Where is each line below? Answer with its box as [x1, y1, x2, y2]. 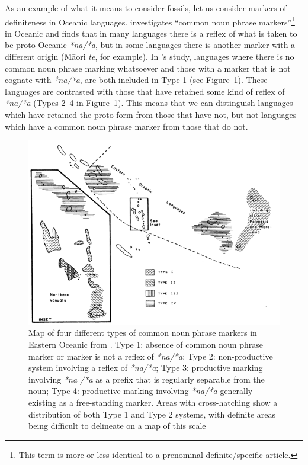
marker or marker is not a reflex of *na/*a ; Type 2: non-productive [28, 349, 273, 362]
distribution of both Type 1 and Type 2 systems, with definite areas [28, 408, 275, 420]
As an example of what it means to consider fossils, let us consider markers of [5, 2, 287, 14]
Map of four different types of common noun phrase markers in [28, 326, 257, 339]
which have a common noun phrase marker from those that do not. [5, 120, 248, 132]
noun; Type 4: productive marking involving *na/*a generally [28, 384, 253, 397]
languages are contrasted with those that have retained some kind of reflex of [5, 85, 285, 97]
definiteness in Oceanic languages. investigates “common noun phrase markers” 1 [5, 14, 295, 28]
